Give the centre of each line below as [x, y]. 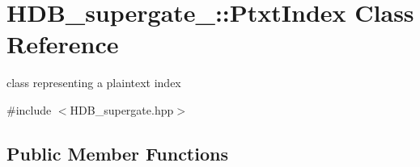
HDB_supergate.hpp [122, 109]
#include [29, 109]
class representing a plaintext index [94, 83]
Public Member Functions [117, 153]
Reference [63, 44]
